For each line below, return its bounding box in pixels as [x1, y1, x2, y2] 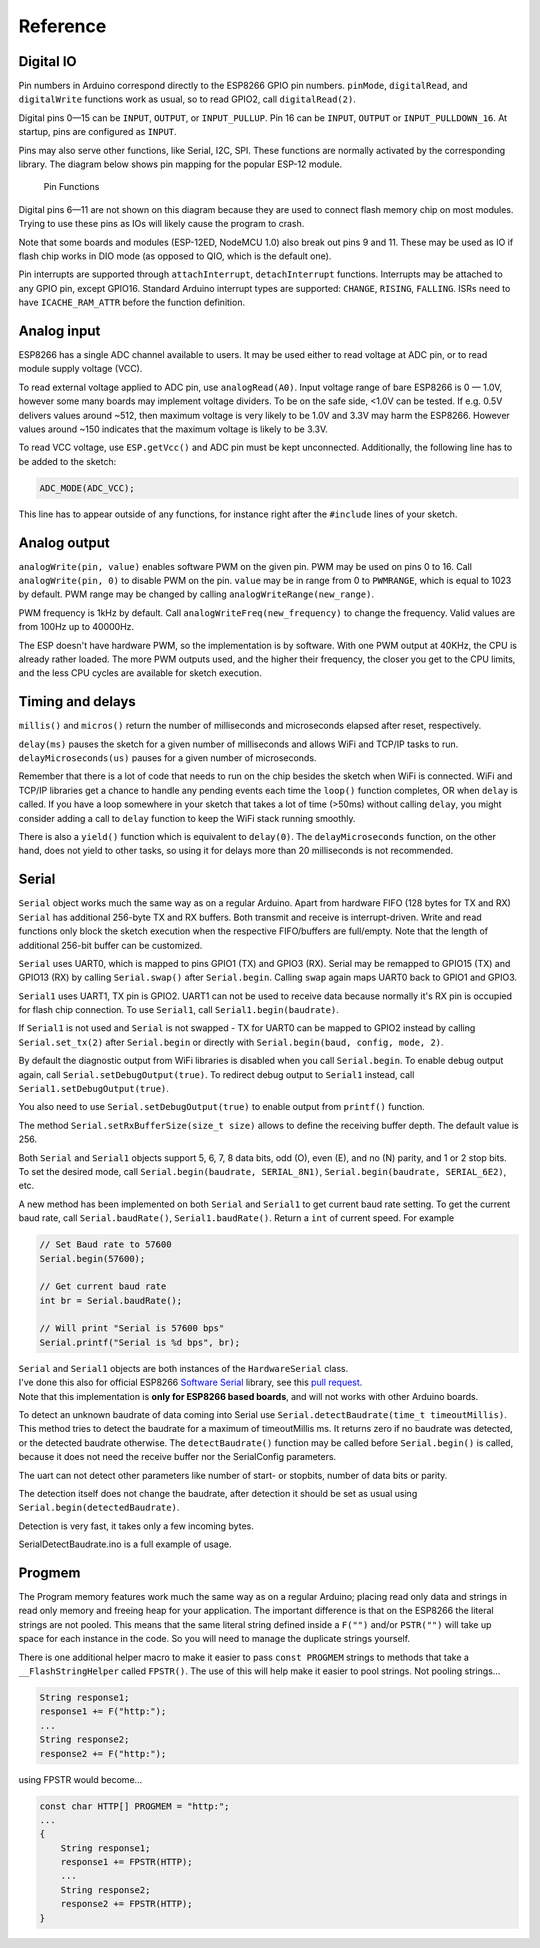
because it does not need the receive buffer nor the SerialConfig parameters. [18, 1451, 337, 1463]
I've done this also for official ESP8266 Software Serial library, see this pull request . [18, 1376, 363, 1389]
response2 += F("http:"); [39, 1748, 167, 1759]
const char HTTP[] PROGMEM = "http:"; [39, 1800, 230, 1812]
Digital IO [18, 53, 77, 70]
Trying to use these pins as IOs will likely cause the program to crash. [18, 218, 305, 230]
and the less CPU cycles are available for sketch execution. [18, 667, 262, 679]
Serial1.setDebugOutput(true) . [18, 1083, 170, 1095]
